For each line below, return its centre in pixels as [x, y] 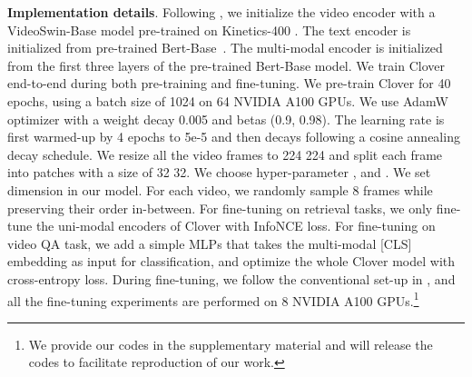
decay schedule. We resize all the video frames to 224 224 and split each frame [225, 154]
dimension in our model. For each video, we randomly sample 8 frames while [220, 189]
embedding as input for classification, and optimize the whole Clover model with [231, 261]
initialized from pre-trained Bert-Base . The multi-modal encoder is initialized [225, 48]
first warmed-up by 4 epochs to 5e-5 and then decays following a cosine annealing [234, 137]
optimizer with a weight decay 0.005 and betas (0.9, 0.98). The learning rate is [226, 119]
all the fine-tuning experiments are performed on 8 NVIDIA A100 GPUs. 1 [213, 299]
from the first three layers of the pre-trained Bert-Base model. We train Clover [226, 65]
